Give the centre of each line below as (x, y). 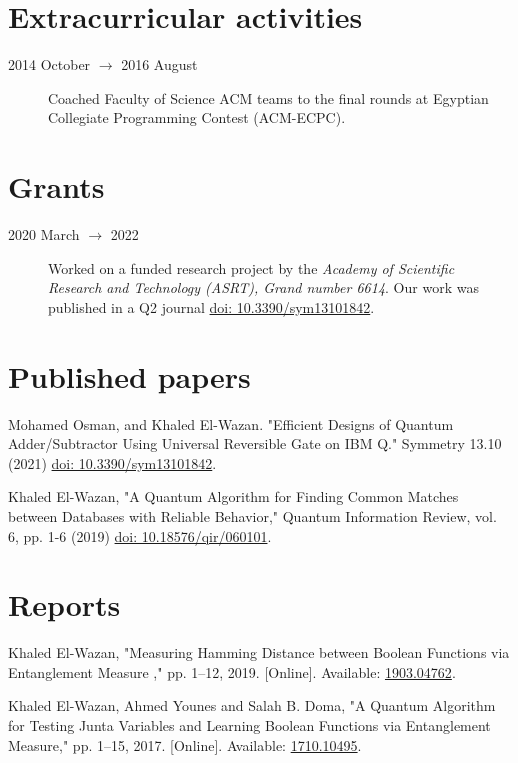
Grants (56, 186)
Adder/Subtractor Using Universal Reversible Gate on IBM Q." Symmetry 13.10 (255, 443)
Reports (64, 604)
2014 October (49, 64)
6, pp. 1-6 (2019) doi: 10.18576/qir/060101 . (140, 535)
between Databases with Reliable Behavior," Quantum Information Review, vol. (252, 515)
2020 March (44, 234)
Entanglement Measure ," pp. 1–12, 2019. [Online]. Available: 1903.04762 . (232, 671)
